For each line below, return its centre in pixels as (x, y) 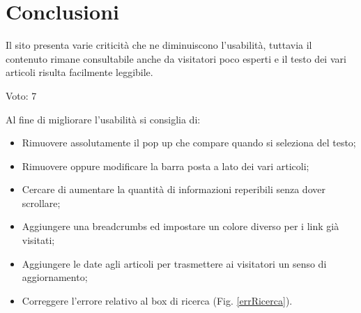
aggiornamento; (55, 277)
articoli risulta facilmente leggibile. (79, 72)
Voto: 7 (21, 95)
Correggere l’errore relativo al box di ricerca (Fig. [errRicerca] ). (157, 300)
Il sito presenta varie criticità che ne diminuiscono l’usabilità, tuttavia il (159, 45)
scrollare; (41, 203)
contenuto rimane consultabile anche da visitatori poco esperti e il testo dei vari (176, 58)
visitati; (38, 240)
